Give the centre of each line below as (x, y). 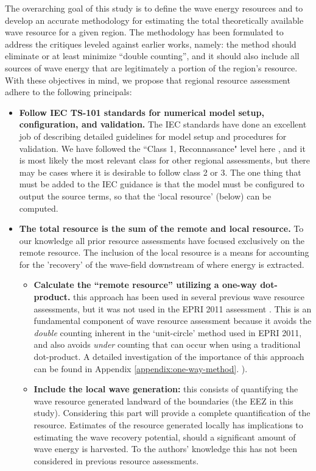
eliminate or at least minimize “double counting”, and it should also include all (152, 56)
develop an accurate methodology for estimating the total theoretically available (154, 20)
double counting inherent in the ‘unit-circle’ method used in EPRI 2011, (168, 332)
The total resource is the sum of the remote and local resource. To (161, 228)
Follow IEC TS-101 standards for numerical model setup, (142, 112)
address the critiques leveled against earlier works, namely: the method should (151, 44)
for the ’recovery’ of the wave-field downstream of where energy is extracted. (162, 264)
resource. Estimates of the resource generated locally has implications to (168, 425)
